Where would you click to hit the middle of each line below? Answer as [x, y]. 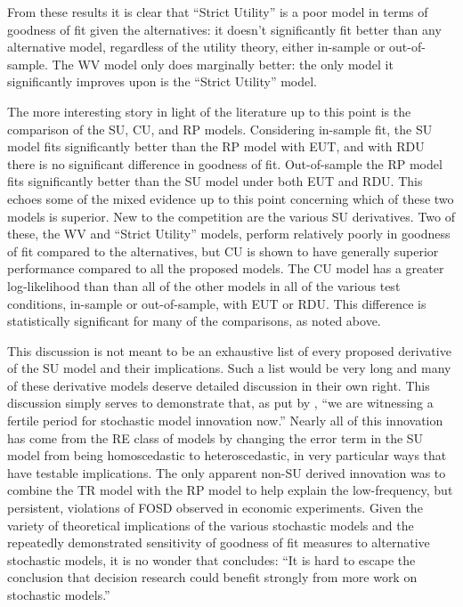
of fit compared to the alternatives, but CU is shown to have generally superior [223, 251]
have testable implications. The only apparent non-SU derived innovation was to [227, 472]
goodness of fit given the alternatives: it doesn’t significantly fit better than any [224, 29]
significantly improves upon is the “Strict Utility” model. [162, 81]
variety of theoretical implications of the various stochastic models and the [211, 525]
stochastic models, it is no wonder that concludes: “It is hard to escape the [211, 559]
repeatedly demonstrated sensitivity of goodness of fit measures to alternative [219, 542]
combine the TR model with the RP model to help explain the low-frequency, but [230, 490]
